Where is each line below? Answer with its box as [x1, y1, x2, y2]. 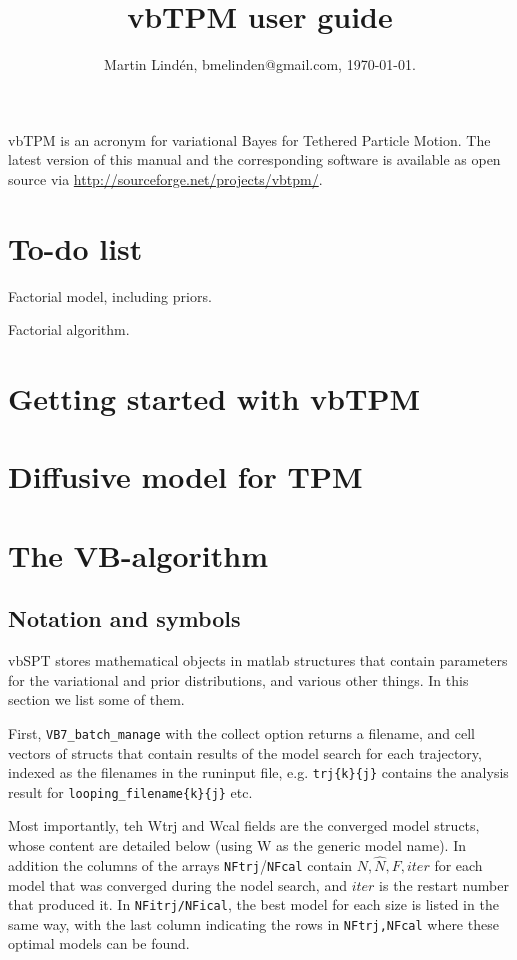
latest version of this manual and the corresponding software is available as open [8, 149, 501, 170]
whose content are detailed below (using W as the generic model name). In [8, 835, 466, 856]
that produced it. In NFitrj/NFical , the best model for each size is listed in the [8, 894, 499, 915]
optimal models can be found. [8, 933, 190, 954]
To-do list [8, 227, 143, 268]
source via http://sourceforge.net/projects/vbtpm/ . [8, 168, 323, 189]
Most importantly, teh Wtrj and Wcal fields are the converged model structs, [8, 815, 480, 836]
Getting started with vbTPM [8, 378, 420, 418]
